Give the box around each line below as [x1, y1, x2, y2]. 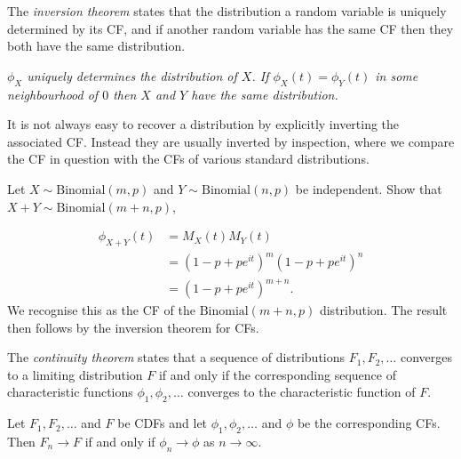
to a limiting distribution [7, 365, 143, 383]
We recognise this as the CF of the [7, 301, 195, 319]
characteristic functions [7, 382, 133, 401]
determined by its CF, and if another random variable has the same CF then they [7, 19, 454, 37]
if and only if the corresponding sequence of [158, 365, 396, 383]
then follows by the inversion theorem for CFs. [7, 318, 259, 336]
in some [375, 66, 418, 85]
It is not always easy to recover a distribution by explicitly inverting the [7, 115, 400, 133]
